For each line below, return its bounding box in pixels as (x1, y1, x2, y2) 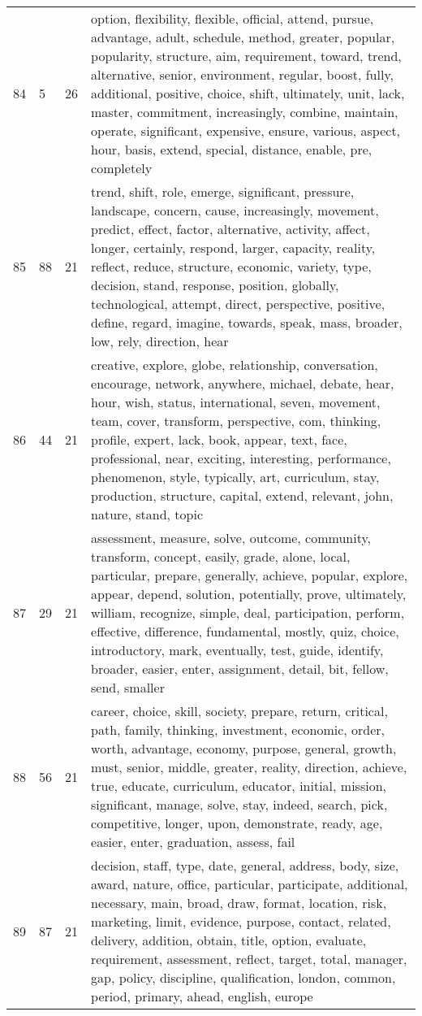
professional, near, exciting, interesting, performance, (91, 449, 391, 467)
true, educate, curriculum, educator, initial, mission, (91, 776, 386, 795)
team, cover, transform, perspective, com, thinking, (91, 411, 381, 430)
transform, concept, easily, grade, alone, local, (91, 547, 351, 566)
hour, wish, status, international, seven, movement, (91, 393, 381, 411)
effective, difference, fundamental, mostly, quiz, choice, (91, 622, 399, 640)
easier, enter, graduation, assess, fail (91, 832, 295, 851)
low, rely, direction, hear (91, 332, 229, 350)
